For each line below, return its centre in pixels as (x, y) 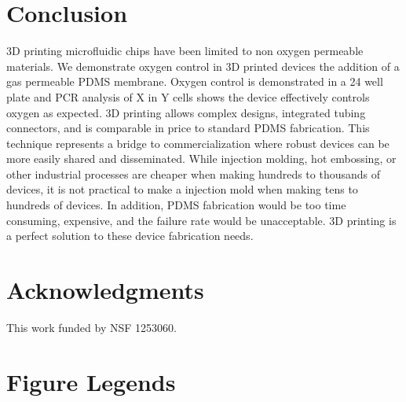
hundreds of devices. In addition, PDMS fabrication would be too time (176, 205)
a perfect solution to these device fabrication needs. (130, 236)
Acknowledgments (105, 290)
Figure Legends (91, 381)
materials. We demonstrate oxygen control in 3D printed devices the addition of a (203, 66)
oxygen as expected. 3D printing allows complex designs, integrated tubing (186, 112)
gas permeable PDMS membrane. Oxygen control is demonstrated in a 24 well (195, 81)
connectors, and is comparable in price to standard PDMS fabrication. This (188, 128)
